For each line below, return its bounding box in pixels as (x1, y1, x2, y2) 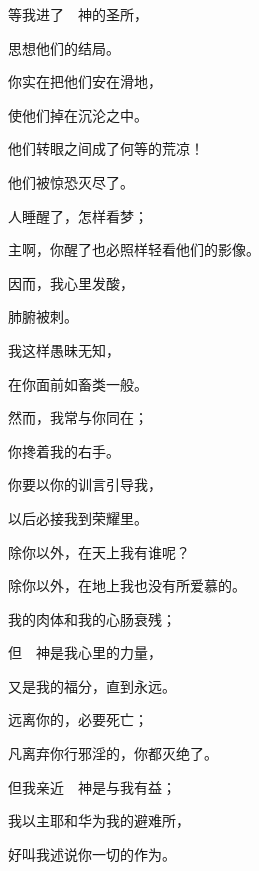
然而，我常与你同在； (8, 407, 148, 428)
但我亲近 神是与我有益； (8, 776, 176, 797)
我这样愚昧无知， (8, 339, 120, 360)
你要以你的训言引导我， (8, 474, 162, 495)
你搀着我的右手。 (8, 440, 120, 461)
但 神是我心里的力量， (8, 642, 162, 663)
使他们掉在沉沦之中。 (8, 104, 148, 125)
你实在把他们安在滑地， (8, 71, 162, 92)
